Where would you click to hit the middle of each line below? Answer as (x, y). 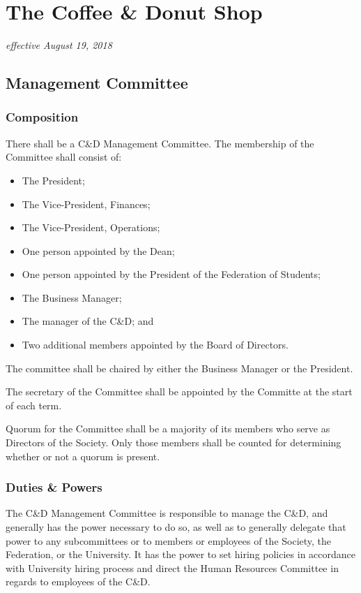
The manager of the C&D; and (88, 321)
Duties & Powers (54, 487)
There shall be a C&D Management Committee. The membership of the (160, 143)
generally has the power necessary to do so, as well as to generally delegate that (176, 527)
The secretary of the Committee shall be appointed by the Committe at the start (179, 391)
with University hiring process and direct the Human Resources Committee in (172, 568)
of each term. (34, 405)
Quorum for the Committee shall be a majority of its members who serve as (168, 429)
